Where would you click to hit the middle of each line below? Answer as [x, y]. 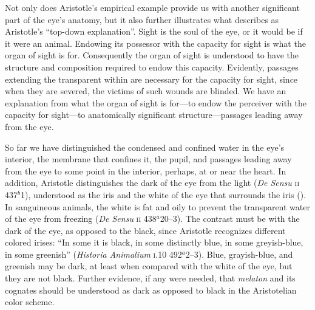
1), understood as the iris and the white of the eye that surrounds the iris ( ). [163, 194]
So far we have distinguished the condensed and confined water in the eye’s [145, 147]
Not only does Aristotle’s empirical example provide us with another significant [152, 7]
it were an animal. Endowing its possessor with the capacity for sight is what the [155, 43]
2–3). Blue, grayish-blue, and [239, 254]
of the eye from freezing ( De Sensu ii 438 [81, 219]
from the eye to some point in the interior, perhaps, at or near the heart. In [146, 170]
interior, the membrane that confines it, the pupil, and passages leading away [148, 159]
